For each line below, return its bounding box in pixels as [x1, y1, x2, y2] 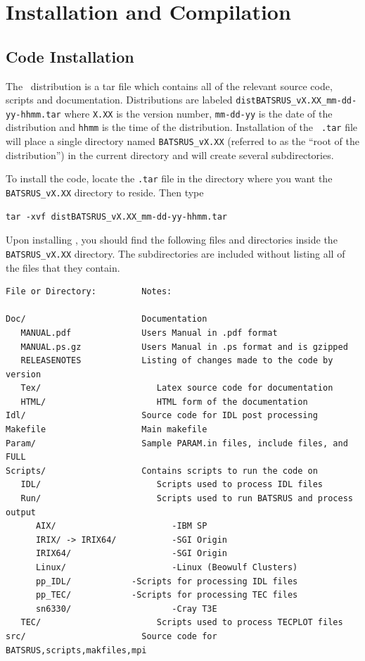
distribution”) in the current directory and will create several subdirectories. [6, 147, 334, 162]
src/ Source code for [6, 631, 217, 641]
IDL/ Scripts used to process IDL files [20, 479, 324, 490]
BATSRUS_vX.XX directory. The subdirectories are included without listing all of [6, 246, 345, 260]
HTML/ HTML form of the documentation [20, 396, 308, 407]
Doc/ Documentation [6, 314, 207, 325]
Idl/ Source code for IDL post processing [6, 410, 318, 421]
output [6, 507, 36, 517]
